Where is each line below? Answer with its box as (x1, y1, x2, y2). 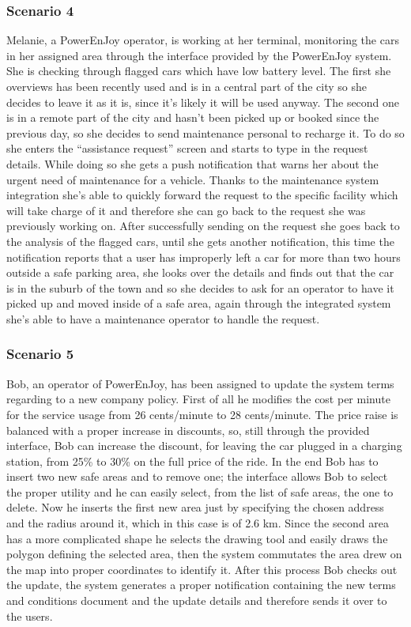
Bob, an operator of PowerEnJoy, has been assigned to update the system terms (6, 375, 394, 391)
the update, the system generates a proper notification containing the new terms (6, 576, 396, 593)
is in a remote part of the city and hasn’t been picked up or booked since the (6, 109, 379, 126)
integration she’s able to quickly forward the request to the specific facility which (6, 187, 398, 203)
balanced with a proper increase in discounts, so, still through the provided (6, 421, 370, 438)
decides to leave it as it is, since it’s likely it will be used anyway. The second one (6, 93, 400, 110)
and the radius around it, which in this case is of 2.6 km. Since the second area (6, 515, 389, 531)
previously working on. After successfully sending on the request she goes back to (6, 217, 400, 234)
